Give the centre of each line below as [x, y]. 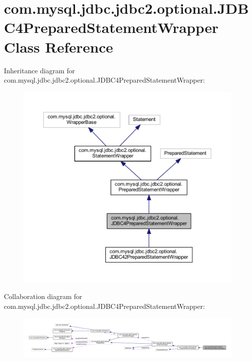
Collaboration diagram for [43, 296]
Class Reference [59, 46]
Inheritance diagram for [39, 70]
